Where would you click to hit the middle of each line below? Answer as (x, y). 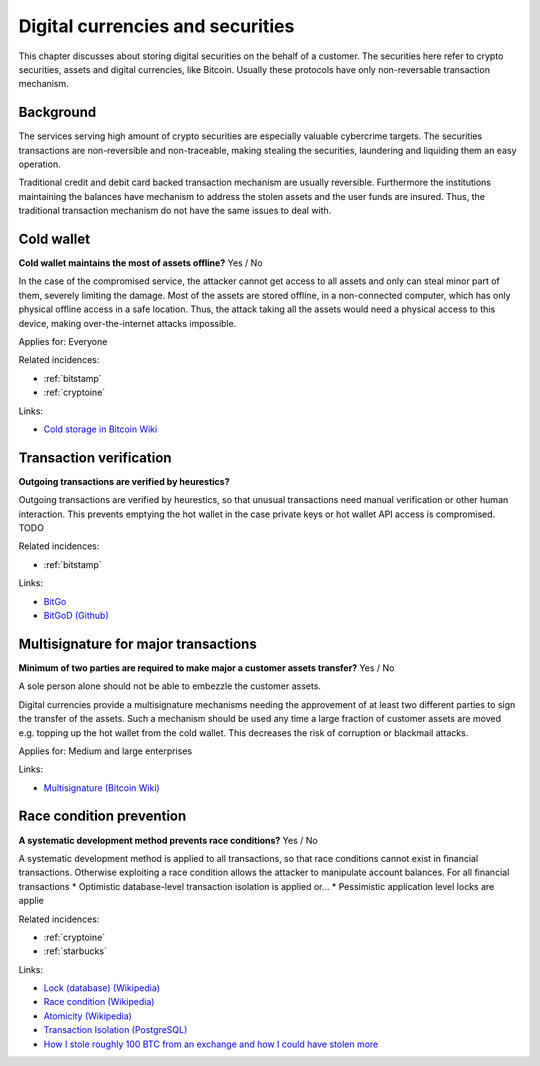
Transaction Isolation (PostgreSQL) (115, 1030)
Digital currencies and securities (156, 26)
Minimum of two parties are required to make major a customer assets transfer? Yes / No (206, 667)
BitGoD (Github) (76, 616)
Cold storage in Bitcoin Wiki (100, 429)
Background (57, 112)
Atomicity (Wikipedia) (87, 1016)
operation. (39, 164)
